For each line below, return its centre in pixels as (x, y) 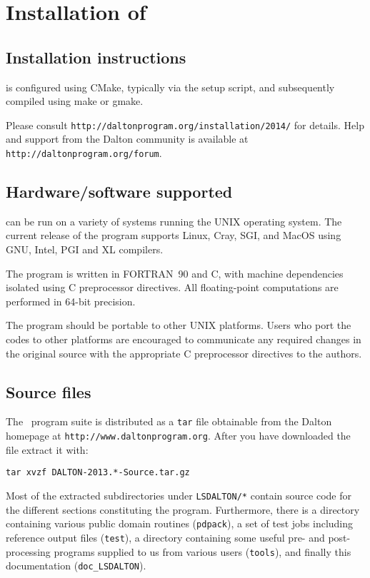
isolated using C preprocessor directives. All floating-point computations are (172, 287)
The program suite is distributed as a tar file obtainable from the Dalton (169, 421)
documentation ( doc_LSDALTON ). (76, 566)
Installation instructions (96, 57)
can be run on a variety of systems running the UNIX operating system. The (174, 221)
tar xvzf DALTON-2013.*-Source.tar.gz (98, 473)
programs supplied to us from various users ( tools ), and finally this (202, 551)
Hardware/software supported (119, 192)
